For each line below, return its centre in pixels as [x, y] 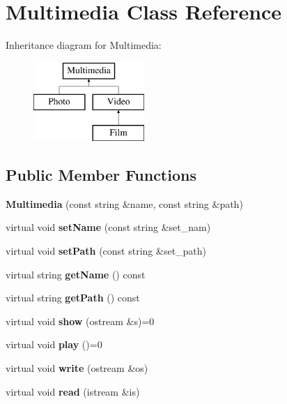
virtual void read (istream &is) [73, 391]
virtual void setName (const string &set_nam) [108, 227]
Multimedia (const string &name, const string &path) [124, 203]
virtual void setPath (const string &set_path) [106, 251]
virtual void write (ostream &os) [77, 368]
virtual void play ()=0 [54, 344]
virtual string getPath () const [73, 298]
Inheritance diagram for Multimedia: [84, 45]
